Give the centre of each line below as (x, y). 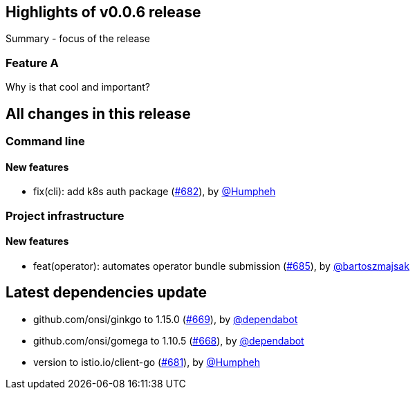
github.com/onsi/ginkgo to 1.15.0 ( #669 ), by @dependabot (166, 319)
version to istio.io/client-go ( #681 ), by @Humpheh (147, 362)
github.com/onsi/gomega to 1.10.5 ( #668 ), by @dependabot (169, 340)
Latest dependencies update (106, 293)
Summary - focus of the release (78, 39)
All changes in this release (98, 113)
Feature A (32, 63)
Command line (45, 141)
